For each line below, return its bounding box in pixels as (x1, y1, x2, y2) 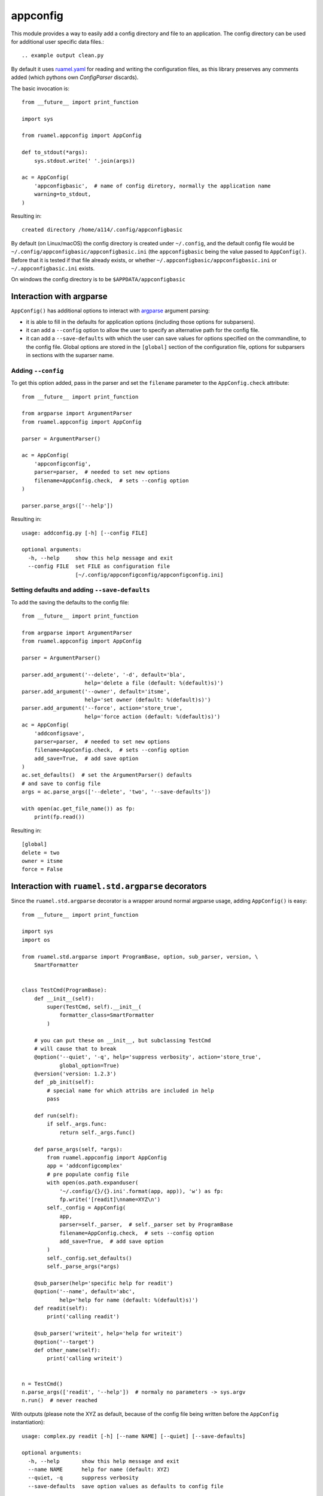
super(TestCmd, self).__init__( (47, 1003, 142, 1010)
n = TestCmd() (22, 1380, 63, 1387)
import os (22, 936, 50, 943)
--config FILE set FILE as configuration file (28, 563, 170, 570)
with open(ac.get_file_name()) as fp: (22, 805, 136, 812)
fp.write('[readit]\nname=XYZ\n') (59, 1196, 161, 1203)
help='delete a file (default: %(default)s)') (84, 680, 224, 686)
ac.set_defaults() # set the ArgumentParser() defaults (22, 772, 193, 779)
